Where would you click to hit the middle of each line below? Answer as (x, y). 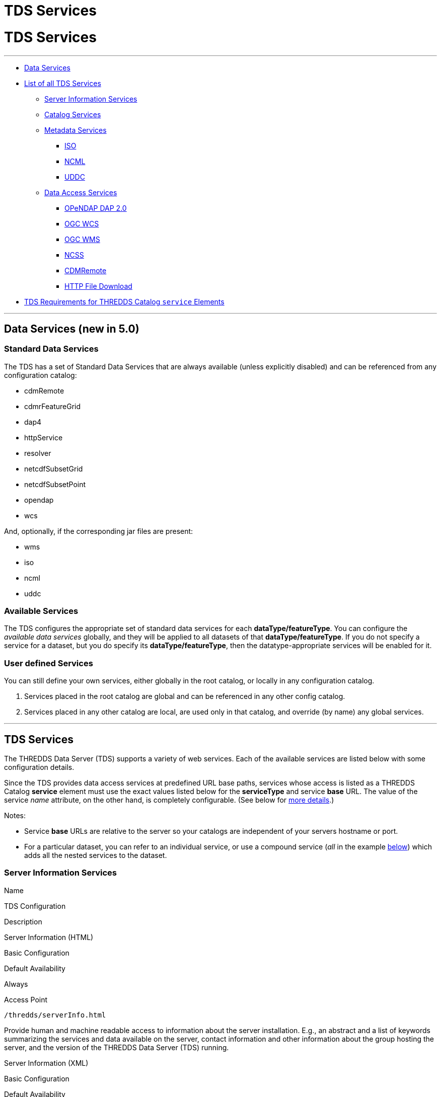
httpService (44, 437)
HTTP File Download (98, 286)
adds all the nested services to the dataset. (96, 855)
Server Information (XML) (46, 1063)
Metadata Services (76, 130)
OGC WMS (82, 239)
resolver (38, 453)
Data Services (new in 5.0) (72, 329)
